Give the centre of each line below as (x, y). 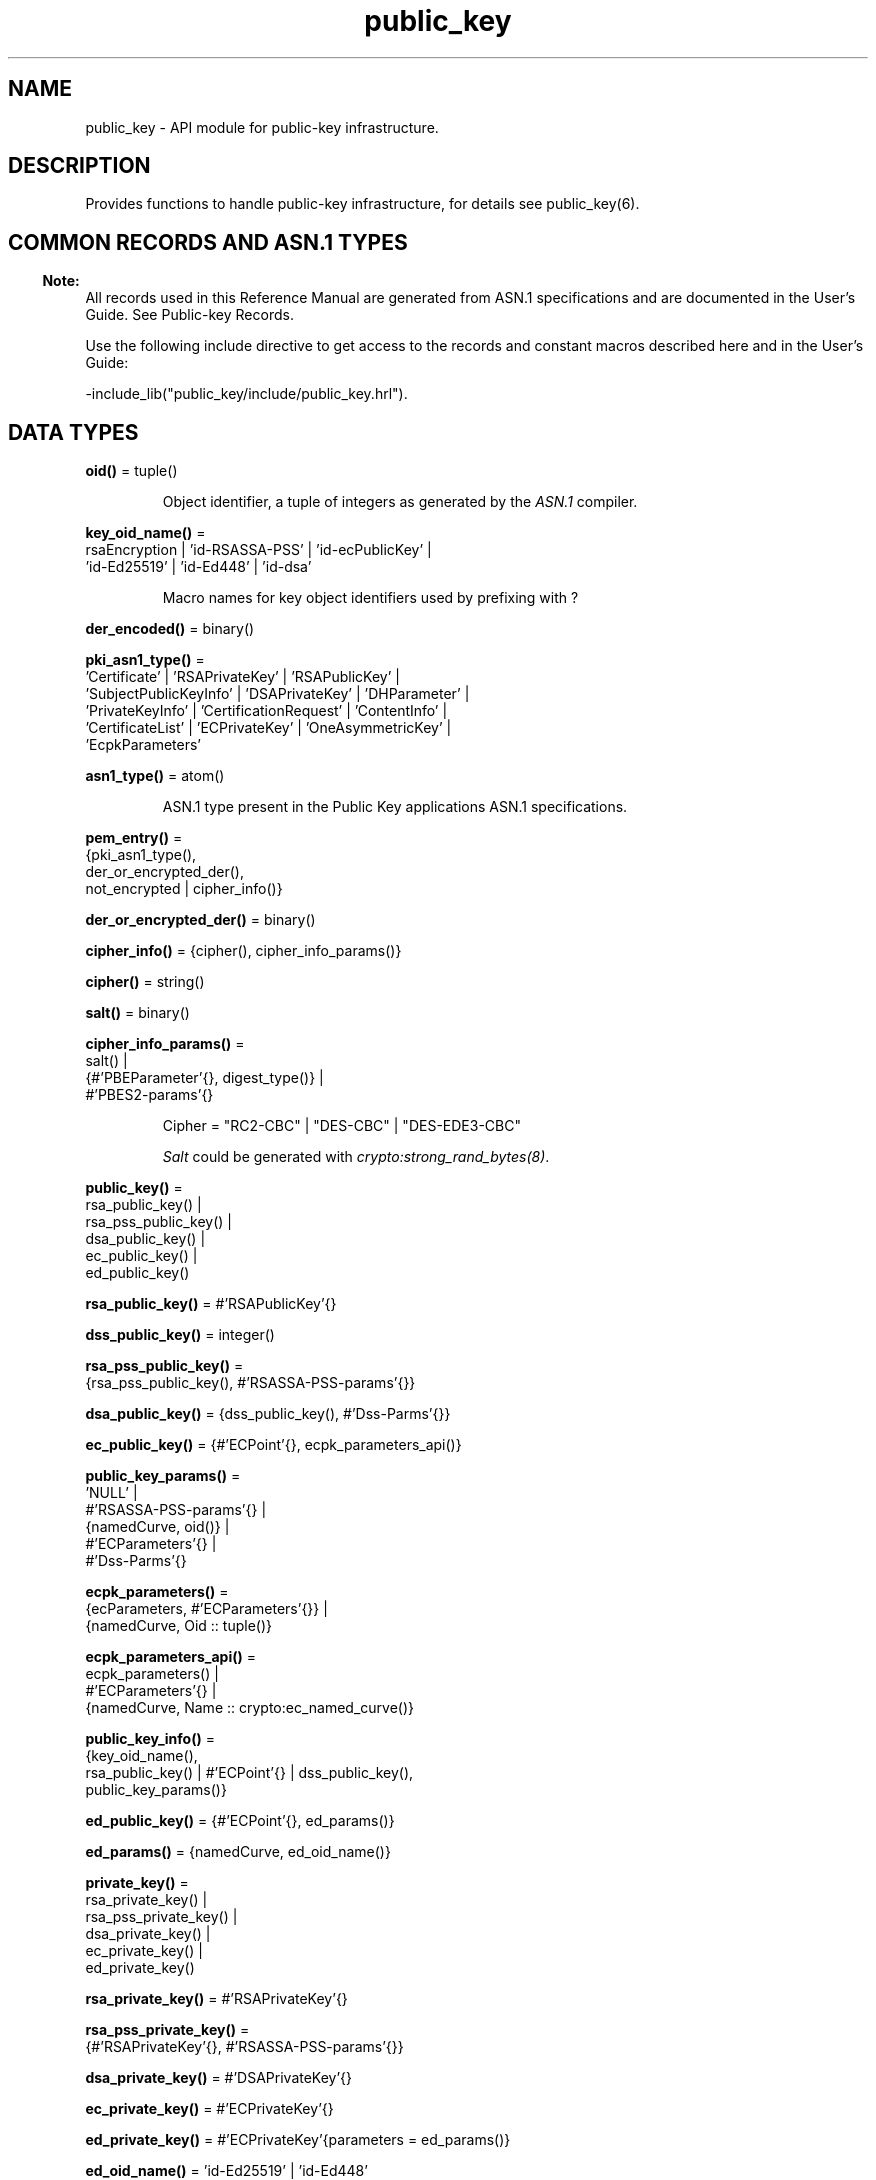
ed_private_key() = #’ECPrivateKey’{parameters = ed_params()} (298, 2140)
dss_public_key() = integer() (180, 1335)
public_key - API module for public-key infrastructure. (262, 127)
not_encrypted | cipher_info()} (184, 889)
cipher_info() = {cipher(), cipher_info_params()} (243, 951)
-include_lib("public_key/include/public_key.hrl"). (246, 394)
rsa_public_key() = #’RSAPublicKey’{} (211, 1304)
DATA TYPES (73, 432)
